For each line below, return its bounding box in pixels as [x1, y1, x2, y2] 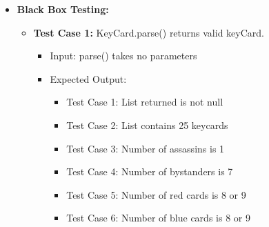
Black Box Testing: [17, 2, 109, 16]
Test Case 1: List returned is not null [66, 95, 223, 109]
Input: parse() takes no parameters [50, 48, 197, 63]
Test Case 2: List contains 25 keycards [66, 117, 228, 132]
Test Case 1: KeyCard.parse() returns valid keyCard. [33, 25, 264, 39]
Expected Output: [50, 71, 127, 86]
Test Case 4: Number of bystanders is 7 [66, 164, 233, 179]
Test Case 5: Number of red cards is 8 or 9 [66, 187, 246, 201]
